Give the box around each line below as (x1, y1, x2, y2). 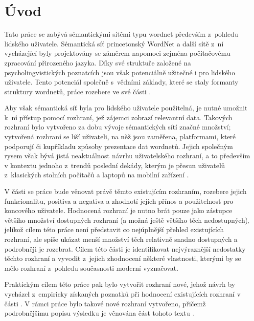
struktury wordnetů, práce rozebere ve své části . (4, 86, 151, 96)
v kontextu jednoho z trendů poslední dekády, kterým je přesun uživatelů (4, 160, 225, 170)
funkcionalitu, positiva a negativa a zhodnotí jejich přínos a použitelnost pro (4, 195, 233, 206)
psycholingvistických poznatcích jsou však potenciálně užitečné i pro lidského (4, 67, 235, 77)
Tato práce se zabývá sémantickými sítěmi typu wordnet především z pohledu (4, 29, 238, 39)
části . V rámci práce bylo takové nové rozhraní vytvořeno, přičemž (4, 298, 206, 308)
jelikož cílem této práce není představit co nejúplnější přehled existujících (4, 224, 224, 235)
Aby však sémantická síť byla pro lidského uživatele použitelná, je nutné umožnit (4, 103, 248, 113)
